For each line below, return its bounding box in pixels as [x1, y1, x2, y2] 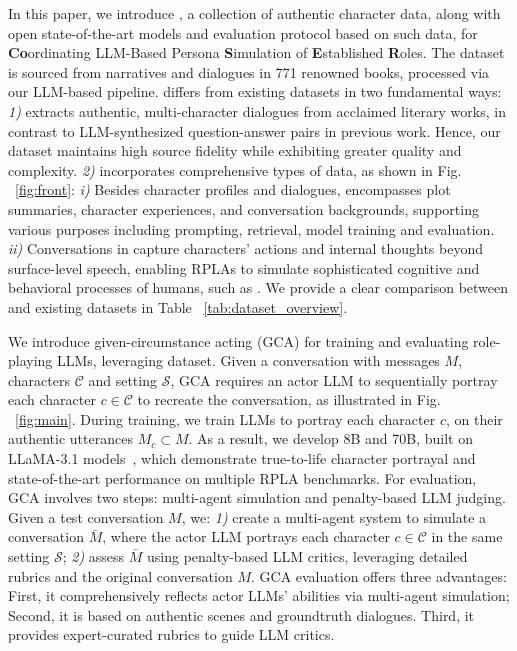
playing [8, 350, 53, 371]
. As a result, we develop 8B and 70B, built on [188, 428, 473, 449]
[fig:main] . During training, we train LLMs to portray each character [15, 408, 436, 429]
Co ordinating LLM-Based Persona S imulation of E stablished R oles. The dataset [8, 42, 505, 63]
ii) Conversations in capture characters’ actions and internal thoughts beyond [8, 238, 483, 259]
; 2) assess [62, 546, 125, 567]
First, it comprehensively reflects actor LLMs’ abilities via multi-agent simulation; [8, 585, 510, 606]
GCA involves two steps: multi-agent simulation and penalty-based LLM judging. [8, 487, 506, 508]
